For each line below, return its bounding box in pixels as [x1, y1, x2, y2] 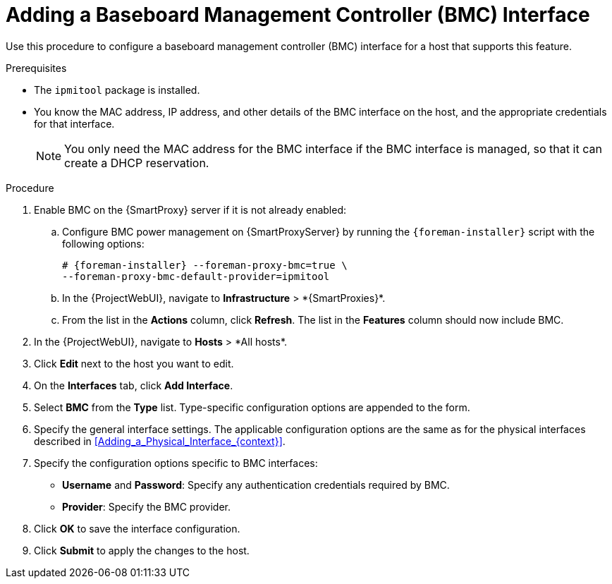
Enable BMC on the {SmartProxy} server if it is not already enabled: [34, 203, 347, 216]
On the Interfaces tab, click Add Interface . [34, 379, 233, 391]
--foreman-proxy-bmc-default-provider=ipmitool [62, 270, 330, 282]
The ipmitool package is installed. [34, 83, 200, 96]
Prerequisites [6, 61, 67, 74]
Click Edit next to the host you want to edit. [34, 357, 234, 370]
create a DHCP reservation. [64, 155, 209, 170]
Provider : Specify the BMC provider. [62, 500, 231, 513]
